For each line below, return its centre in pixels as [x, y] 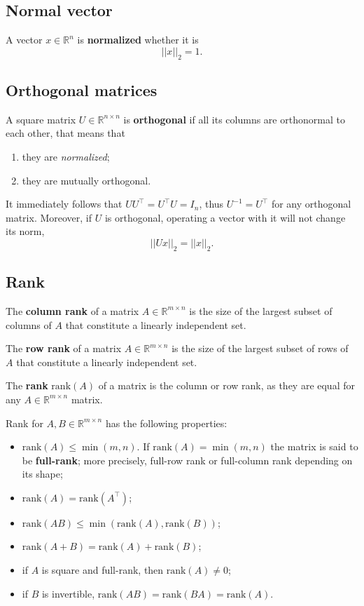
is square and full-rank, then [103, 570]
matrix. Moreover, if [49, 217]
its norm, [25, 231]
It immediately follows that [64, 204]
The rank [27, 385]
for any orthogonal [311, 204]
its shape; [42, 474]
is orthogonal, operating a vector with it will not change [225, 217]
